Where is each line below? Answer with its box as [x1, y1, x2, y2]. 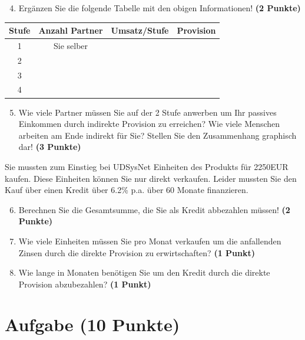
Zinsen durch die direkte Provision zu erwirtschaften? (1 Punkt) [18, 246, 255, 259]
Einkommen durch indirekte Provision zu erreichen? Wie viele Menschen [18, 117, 280, 130]
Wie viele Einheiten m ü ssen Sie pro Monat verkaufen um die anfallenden [18, 234, 281, 247]
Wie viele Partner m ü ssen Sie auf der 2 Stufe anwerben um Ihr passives [18, 106, 277, 118]
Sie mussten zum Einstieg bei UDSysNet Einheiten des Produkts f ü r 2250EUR [5, 160, 289, 172]
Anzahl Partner [38, 24, 103, 37]
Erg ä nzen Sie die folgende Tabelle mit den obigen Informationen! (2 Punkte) [18, 2, 301, 14]
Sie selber [53, 39, 88, 51]
